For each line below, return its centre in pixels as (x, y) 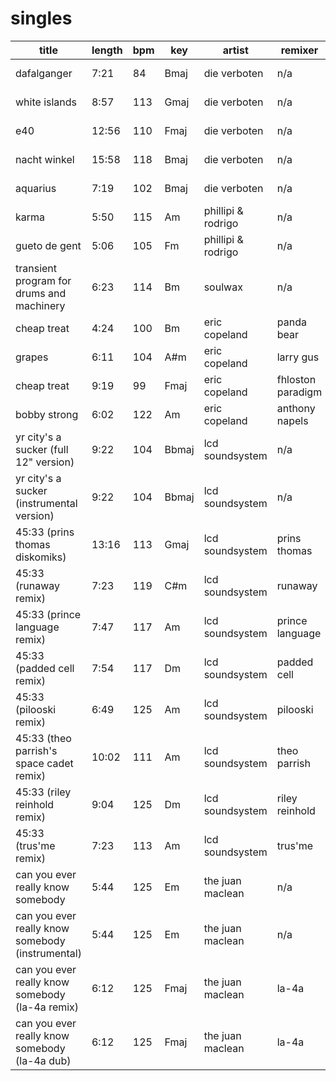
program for (43, 280)
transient (36, 268)
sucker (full (42, 449)
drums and (41, 293)
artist (235, 50)
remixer (299, 50)
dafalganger (44, 73)
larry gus (298, 357)
